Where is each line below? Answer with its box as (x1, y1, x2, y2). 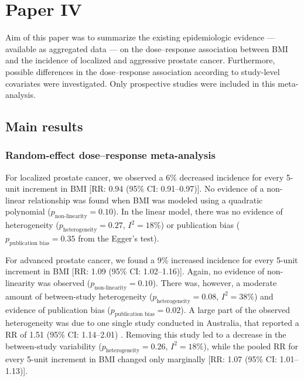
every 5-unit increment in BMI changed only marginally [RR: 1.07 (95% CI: (5, 353, 277, 365)
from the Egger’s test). (78, 232, 159, 244)
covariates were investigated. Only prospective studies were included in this (5, 77, 275, 89)
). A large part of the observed (180, 303, 291, 315)
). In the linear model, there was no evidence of (112, 205, 283, 217)
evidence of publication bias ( (5, 303, 111, 315)
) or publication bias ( (160, 219, 240, 231)
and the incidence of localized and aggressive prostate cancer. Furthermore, (5, 54, 275, 66)
